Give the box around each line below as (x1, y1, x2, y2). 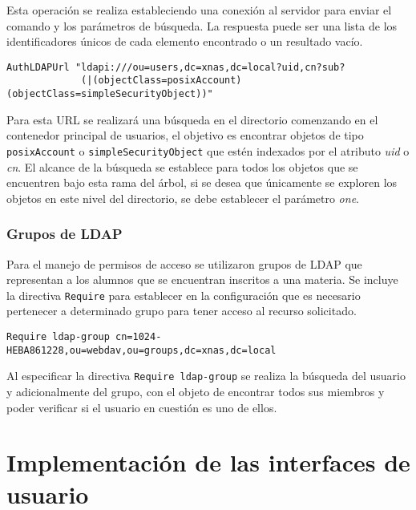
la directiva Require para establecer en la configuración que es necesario (6, 286, 361, 303)
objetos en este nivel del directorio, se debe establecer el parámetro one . (6, 189, 359, 206)
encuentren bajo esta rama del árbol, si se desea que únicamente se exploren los (6, 174, 398, 191)
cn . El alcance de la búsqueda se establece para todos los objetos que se (6, 158, 358, 175)
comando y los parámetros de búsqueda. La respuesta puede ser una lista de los (6, 17, 398, 34)
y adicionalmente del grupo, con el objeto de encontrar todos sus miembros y (6, 383, 385, 399)
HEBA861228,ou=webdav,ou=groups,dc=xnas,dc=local (6, 344, 277, 356)
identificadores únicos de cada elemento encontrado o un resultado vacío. (6, 33, 363, 50)
